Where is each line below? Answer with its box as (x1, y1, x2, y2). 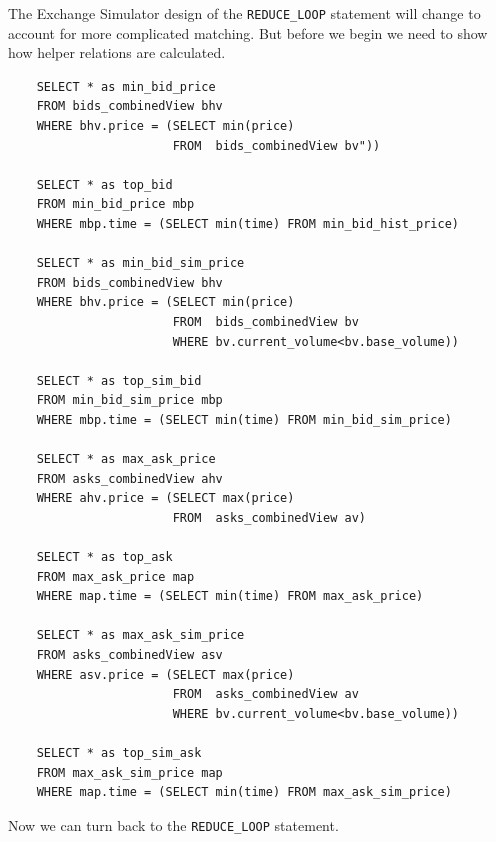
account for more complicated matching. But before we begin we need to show (8, 22, 488, 43)
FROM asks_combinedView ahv (36, 471, 223, 486)
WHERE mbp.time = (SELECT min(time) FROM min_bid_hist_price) (36, 217, 460, 231)
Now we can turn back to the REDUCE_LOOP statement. (8, 814, 339, 835)
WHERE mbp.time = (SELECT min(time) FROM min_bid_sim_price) (36, 412, 452, 427)
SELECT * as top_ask (36, 550, 173, 565)
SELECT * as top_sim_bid (36, 373, 202, 388)
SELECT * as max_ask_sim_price (36, 628, 245, 643)
